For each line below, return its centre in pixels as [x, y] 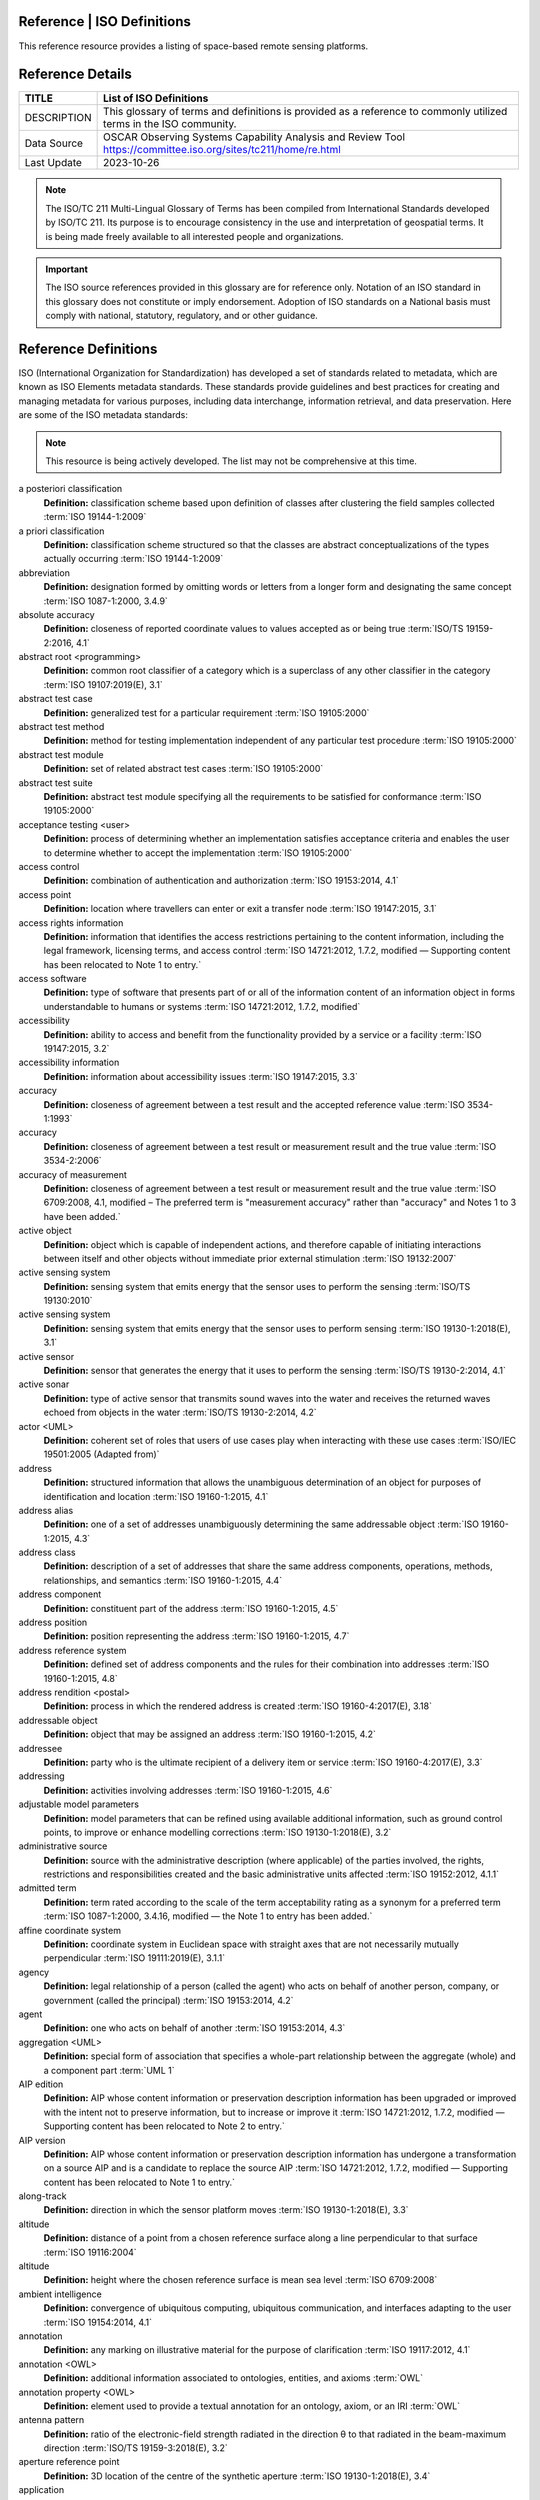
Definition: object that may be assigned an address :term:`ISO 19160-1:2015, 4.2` [210, 1734]
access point [45, 894]
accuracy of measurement [72, 1174]
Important [67, 269]
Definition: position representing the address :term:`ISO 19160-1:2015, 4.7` [196, 1636]
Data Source [54, 143]
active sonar [44, 1384]
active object [45, 1231]
